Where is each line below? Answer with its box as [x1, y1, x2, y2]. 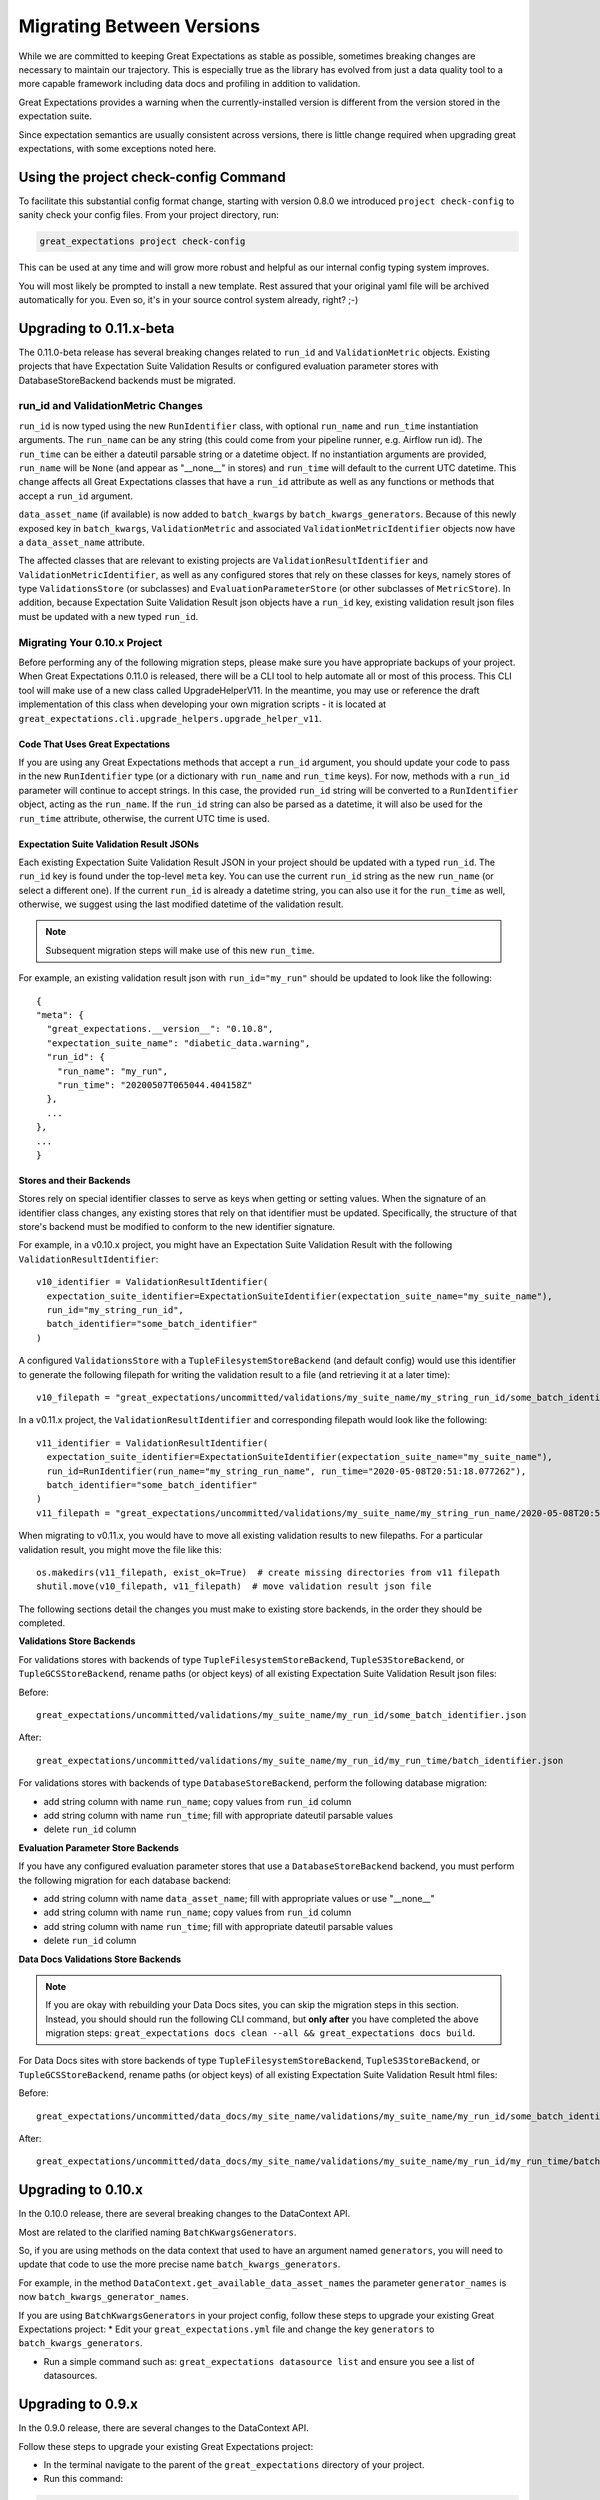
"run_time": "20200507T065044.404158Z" [56, 1079, 253, 1090]
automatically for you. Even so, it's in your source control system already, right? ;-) [18, 293, 359, 305]
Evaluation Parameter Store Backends [18, 1841, 180, 1854]
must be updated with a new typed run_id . [18, 610, 199, 622]
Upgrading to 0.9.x [18, 2396, 139, 2413]
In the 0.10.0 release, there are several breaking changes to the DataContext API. [18, 2208, 351, 2220]
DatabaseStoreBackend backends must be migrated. [18, 374, 236, 386]
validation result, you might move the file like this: [18, 1543, 222, 1555]
